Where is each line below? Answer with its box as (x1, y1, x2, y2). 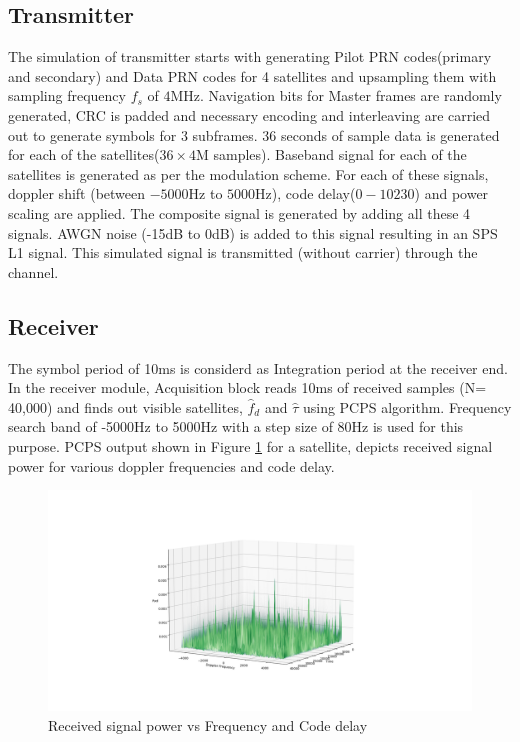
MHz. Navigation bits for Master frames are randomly (170, 85, 502, 106)
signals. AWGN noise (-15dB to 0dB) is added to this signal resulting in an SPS (8, 222, 498, 243)
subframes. (192, 124, 258, 145)
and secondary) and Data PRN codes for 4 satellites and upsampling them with (8, 65, 497, 86)
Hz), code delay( (255, 183, 356, 204)
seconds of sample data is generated (281, 124, 500, 145)
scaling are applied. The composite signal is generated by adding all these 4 (8, 202, 471, 223)
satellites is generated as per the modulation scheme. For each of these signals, (8, 163, 489, 184)
